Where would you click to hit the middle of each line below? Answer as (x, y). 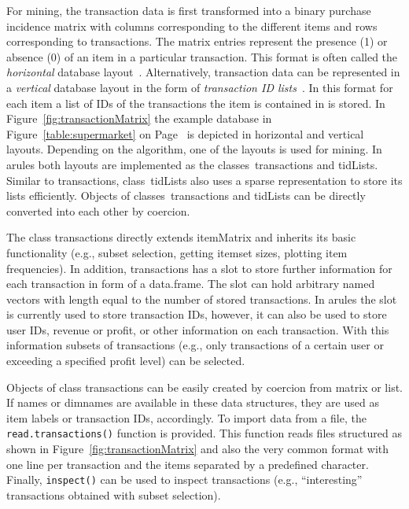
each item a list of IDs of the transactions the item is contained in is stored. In (196, 103)
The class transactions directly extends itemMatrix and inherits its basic (181, 237)
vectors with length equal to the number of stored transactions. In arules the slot (202, 299)
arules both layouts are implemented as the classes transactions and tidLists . (192, 164)
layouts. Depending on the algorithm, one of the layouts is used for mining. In (194, 149)
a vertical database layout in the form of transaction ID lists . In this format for (200, 87)
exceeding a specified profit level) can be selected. (126, 361)
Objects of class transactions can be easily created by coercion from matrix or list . (204, 387)
